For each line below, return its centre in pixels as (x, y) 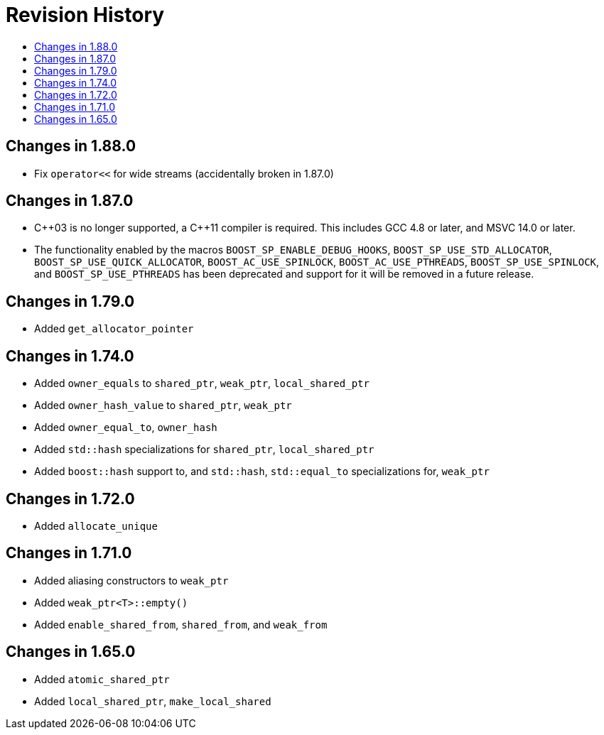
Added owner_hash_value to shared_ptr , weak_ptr (163, 405)
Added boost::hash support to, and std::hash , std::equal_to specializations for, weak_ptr (262, 472)
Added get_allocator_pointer (114, 329)
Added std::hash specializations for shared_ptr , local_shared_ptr (204, 450)
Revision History (85, 15)
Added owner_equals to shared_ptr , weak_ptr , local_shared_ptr (202, 383)
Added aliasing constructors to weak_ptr (131, 580)
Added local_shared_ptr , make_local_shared (153, 701)
